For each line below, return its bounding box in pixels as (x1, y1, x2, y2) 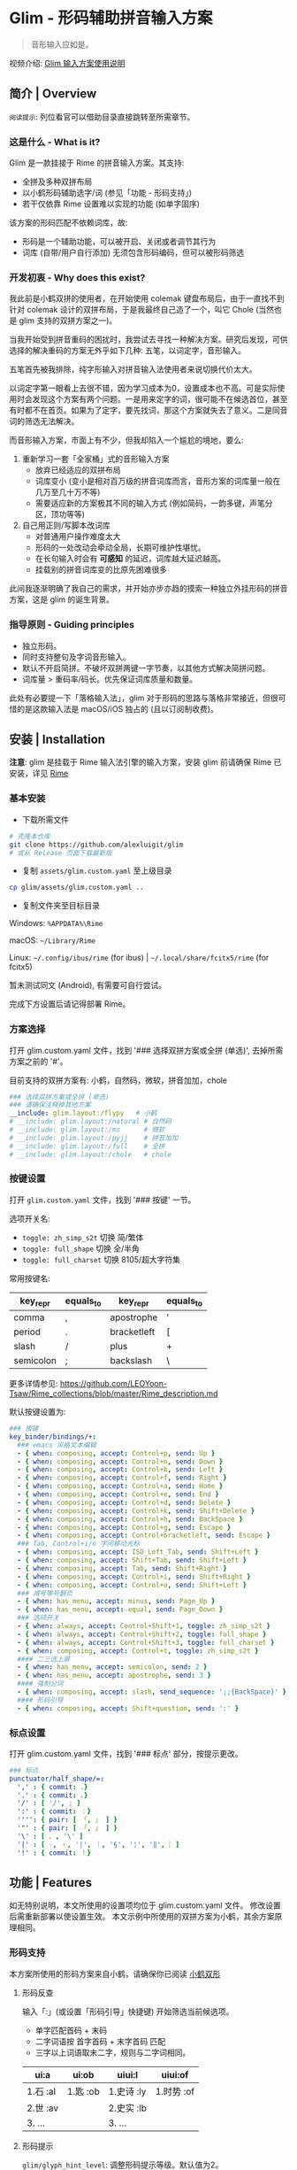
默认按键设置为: (9, 1407, 66, 1417)
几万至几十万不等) (34, 487, 101, 498)
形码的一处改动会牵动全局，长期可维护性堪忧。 (34, 542, 206, 553)
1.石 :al (26, 2085, 56, 2097)
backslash (110, 1355, 153, 1367)
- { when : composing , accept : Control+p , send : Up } (17, 1448, 216, 1457)
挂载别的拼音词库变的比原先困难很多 (34, 564, 168, 575)
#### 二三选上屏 (17, 1655, 71, 1664)
